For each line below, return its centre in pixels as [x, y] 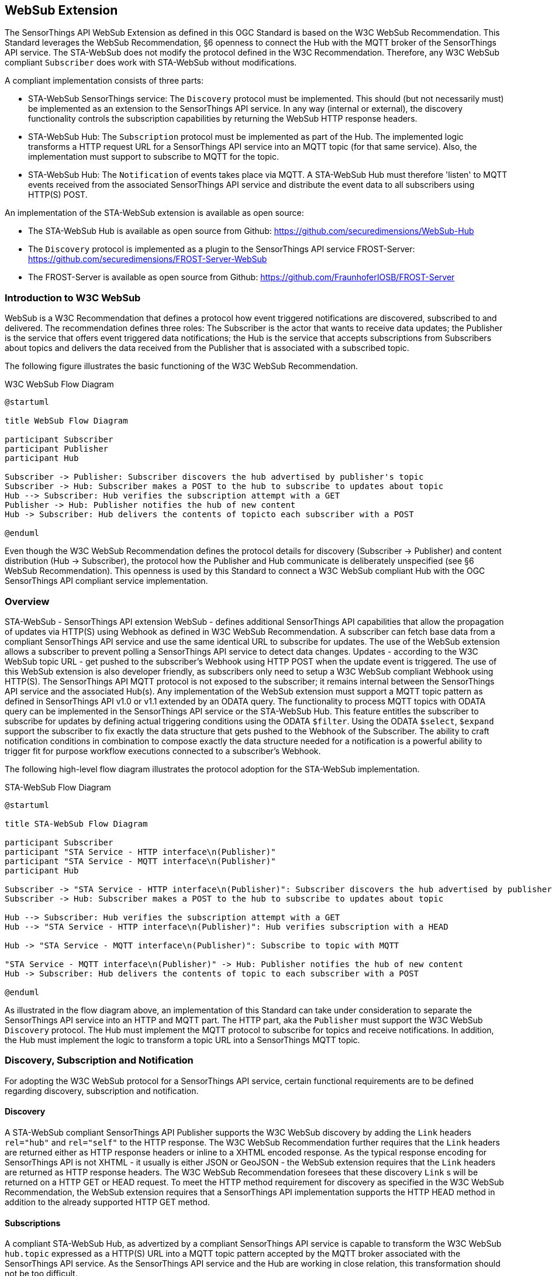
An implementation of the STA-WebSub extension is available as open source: [154, 213]
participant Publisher [57, 449]
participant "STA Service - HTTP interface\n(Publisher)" [140, 852]
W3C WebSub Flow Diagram [59, 384]
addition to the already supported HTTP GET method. [107, 1202]
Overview [27, 601]
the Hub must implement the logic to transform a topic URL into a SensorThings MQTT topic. [182, 1040]
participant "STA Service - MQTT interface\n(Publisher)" [140, 861]
